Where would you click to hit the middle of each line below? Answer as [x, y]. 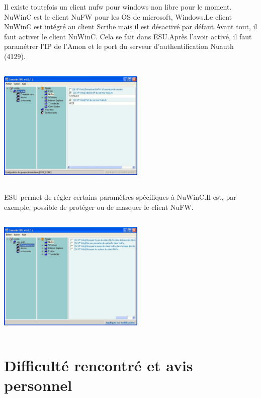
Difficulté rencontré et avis [99, 365]
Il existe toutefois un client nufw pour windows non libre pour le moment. [118, 7]
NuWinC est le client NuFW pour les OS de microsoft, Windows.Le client [118, 16]
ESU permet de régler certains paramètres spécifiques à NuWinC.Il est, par [120, 196]
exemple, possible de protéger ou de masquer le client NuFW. [99, 207]
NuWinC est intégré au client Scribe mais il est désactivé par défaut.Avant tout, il [131, 26]
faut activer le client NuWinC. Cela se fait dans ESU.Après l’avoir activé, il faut [128, 36]
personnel [38, 385]
